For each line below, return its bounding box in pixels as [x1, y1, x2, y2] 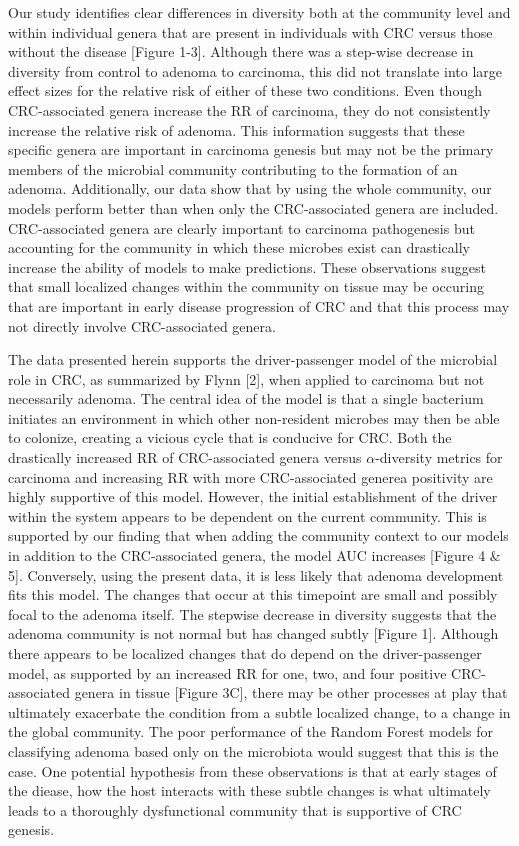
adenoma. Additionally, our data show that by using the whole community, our [8, 178, 492, 199]
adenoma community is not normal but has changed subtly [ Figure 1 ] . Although [8, 623, 499, 644]
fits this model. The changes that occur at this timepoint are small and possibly [8, 584, 498, 605]
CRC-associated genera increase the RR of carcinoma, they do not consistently [8, 99, 491, 120]
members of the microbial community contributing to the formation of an [8, 158, 458, 179]
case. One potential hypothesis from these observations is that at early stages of [8, 760, 497, 781]
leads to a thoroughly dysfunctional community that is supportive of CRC [8, 799, 462, 820]
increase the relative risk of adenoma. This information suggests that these [8, 119, 465, 140]
